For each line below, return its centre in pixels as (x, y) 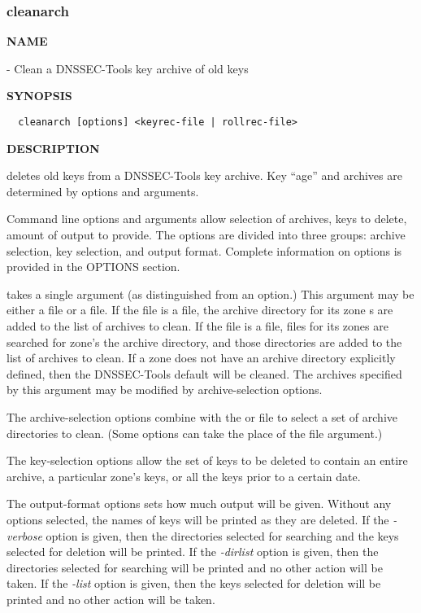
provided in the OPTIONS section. (93, 267)
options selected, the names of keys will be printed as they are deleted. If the (198, 519)
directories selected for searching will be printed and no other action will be (195, 567)
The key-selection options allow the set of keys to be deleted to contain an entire (207, 460)
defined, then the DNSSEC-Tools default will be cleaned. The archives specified (204, 373)
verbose (24, 535)
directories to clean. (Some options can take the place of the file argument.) (195, 433)
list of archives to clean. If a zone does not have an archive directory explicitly (201, 358)
